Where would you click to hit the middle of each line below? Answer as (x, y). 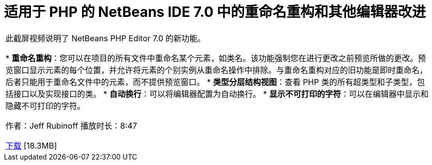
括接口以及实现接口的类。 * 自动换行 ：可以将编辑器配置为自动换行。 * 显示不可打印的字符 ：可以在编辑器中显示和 (217, 94)
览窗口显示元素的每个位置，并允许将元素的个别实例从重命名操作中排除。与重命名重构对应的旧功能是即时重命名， (217, 70)
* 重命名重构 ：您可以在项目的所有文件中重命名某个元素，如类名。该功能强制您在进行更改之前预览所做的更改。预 (216, 58)
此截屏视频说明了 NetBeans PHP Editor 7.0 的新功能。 (106, 38)
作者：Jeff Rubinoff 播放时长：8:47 (71, 125)
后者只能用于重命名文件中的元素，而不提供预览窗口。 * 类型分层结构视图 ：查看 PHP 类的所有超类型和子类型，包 (215, 82)
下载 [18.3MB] (31, 145)
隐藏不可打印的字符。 (46, 106)
